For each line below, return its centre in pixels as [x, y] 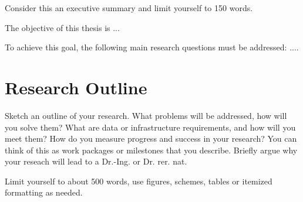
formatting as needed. [44, 192]
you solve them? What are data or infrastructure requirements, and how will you [150, 127]
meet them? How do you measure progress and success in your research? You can [151, 138]
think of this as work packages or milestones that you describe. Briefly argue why [151, 150]
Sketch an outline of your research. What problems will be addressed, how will [146, 115]
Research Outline [76, 87]
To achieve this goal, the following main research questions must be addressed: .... [152, 47]
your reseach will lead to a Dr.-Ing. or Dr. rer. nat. [96, 161]
